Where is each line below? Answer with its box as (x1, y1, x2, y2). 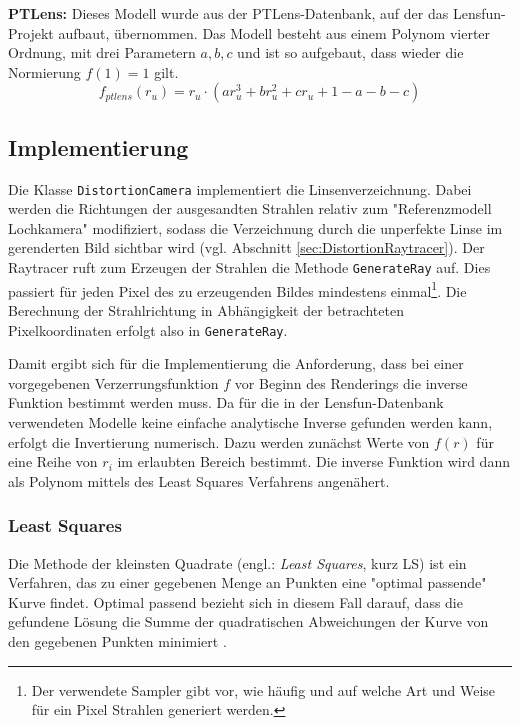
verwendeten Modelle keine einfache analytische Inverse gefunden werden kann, (8, 411, 493, 432)
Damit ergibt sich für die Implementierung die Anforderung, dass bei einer (8, 353, 464, 374)
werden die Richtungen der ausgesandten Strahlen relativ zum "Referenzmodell (8, 198, 492, 219)
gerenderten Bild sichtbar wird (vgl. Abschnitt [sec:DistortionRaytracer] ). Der (8, 237, 485, 258)
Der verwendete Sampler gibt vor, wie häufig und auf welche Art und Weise (31, 679, 496, 700)
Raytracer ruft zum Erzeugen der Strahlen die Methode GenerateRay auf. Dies (8, 257, 491, 278)
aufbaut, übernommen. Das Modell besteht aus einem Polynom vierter (58, 22, 491, 43)
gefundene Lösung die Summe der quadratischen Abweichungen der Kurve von (8, 611, 489, 632)
